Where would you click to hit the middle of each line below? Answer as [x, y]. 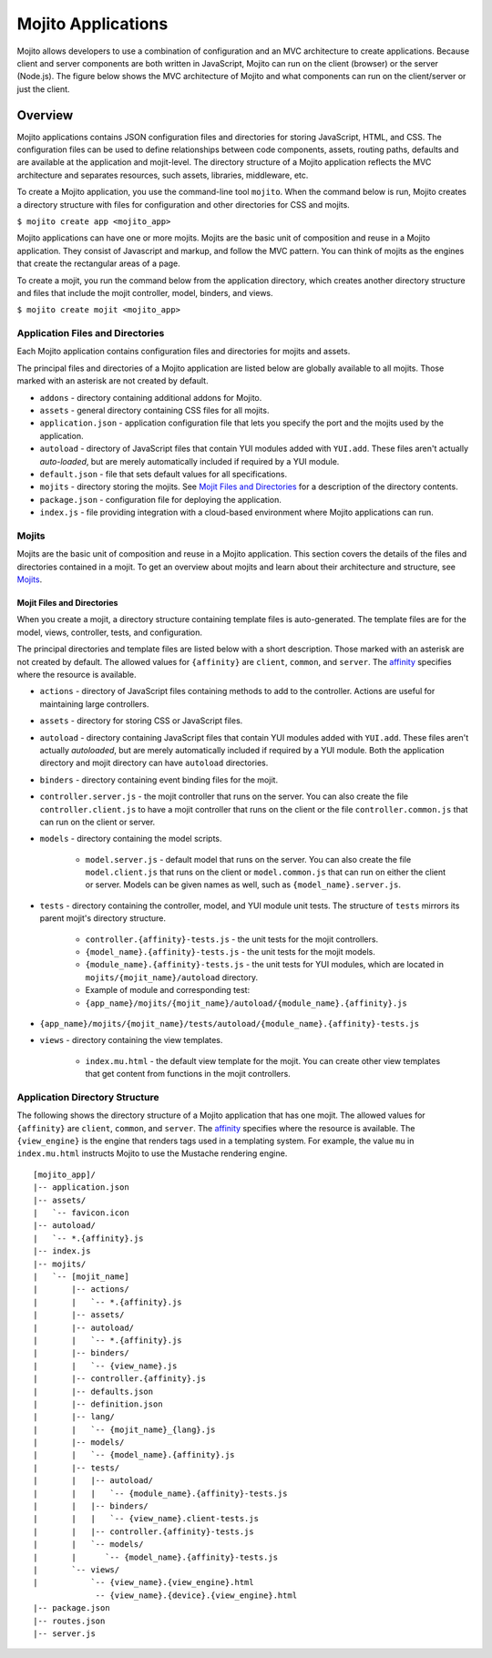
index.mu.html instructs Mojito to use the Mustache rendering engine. [152, 1153]
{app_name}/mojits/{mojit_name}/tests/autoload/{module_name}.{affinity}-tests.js [229, 1023]
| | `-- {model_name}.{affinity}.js [134, 1455]
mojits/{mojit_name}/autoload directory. [172, 977]
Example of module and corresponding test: [168, 990]
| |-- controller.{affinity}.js [120, 1379]
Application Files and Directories [91, 333]
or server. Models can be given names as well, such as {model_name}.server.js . [243, 885]
